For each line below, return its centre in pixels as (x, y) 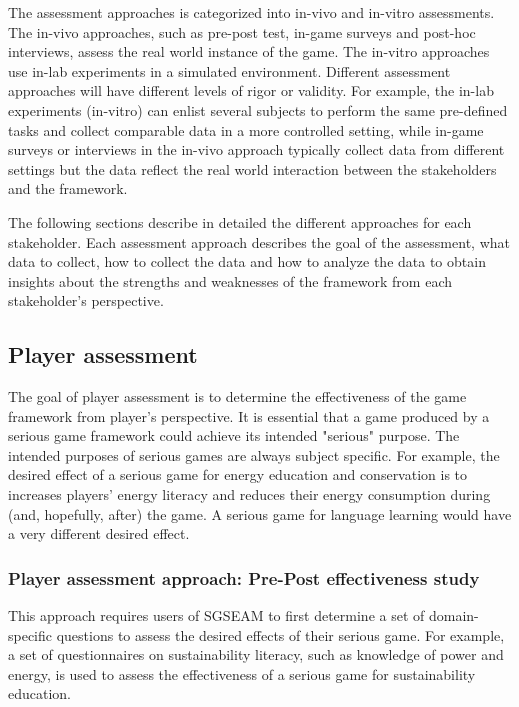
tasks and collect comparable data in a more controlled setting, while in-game (246, 129)
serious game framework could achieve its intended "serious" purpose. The (234, 435)
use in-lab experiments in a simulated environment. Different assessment (229, 70)
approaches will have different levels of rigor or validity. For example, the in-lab (251, 90)
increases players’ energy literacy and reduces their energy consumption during (249, 494)
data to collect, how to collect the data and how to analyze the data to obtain (247, 261)
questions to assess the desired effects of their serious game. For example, (280, 634)
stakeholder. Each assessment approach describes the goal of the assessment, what (259, 241)
